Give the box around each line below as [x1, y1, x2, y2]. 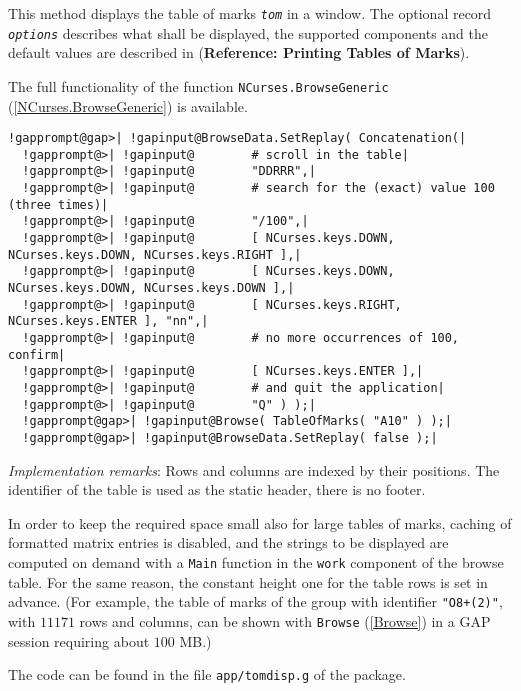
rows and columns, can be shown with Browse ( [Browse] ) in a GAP [79, 610, 491, 631]
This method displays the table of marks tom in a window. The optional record [8, 3, 492, 23]
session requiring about [8, 630, 150, 651]
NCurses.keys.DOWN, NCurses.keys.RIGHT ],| [8, 247, 302, 262]
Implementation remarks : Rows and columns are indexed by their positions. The [8, 459, 500, 480]
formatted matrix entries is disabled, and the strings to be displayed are [8, 532, 449, 553]
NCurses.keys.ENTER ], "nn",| [8, 314, 209, 329]
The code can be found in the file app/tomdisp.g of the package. [8, 664, 406, 685]
